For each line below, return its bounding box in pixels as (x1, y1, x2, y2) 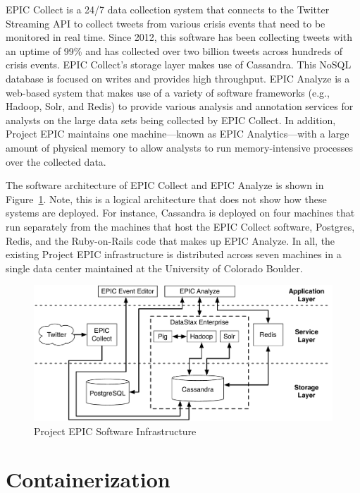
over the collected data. (6, 154, 106, 169)
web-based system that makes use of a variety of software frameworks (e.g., (6, 85, 330, 99)
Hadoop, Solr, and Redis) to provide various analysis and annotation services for (6, 99, 354, 114)
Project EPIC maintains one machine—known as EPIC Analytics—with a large (6, 126, 349, 141)
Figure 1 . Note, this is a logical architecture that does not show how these (6, 191, 327, 206)
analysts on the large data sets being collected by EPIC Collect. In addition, (6, 112, 336, 127)
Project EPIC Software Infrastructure (34, 423, 197, 438)
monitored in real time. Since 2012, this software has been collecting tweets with (6, 30, 352, 44)
